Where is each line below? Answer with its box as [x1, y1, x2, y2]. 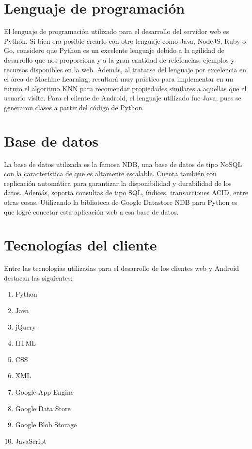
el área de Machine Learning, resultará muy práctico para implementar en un [4, 74, 234, 84]
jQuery [15, 321, 36, 332]
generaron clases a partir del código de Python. [4, 102, 144, 112]
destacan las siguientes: [4, 272, 73, 283]
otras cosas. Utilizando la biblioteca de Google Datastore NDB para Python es [4, 197, 237, 207]
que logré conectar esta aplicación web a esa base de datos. [4, 206, 179, 216]
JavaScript [15, 435, 47, 446]
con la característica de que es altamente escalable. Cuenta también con [4, 168, 217, 179]
